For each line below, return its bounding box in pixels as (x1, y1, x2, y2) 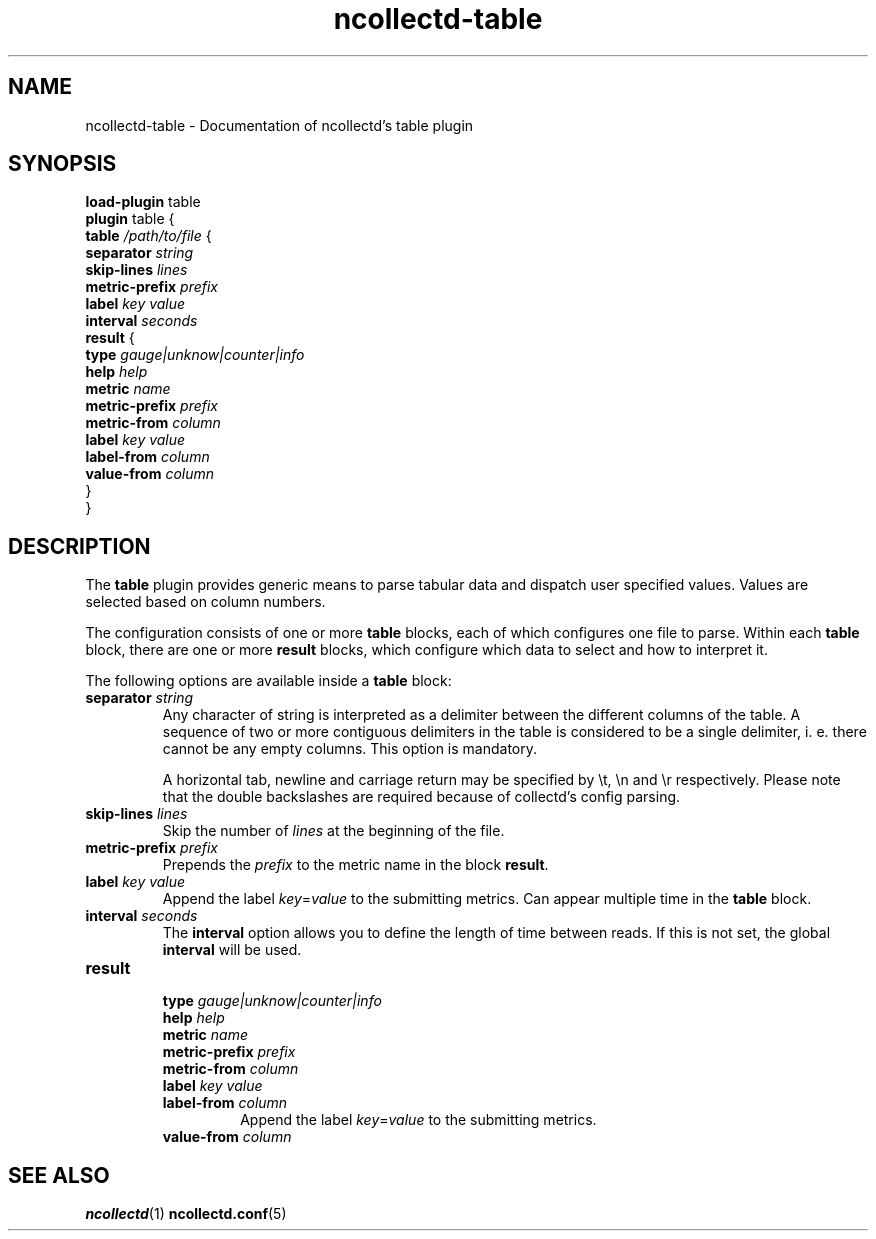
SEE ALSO (8, 1162, 110, 1188)
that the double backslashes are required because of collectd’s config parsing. (162, 788, 681, 806)
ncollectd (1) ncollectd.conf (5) (85, 1205, 287, 1223)
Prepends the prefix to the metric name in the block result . (162, 856, 549, 874)
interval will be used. (162, 941, 302, 959)
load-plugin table (85, 193, 201, 211)
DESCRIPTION (8, 533, 151, 559)
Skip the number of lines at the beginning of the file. (162, 822, 505, 840)
